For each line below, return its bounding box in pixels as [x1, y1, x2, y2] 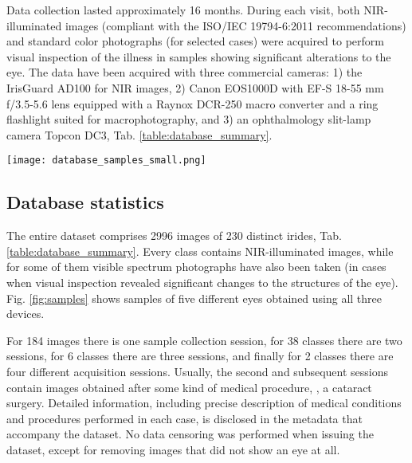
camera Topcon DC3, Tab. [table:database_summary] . [6, 126, 273, 143]
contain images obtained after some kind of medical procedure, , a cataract [6, 379, 372, 395]
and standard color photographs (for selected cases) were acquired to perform [6, 33, 384, 49]
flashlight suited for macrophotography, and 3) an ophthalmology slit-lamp [6, 111, 371, 128]
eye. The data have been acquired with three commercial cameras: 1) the [6, 64, 363, 80]
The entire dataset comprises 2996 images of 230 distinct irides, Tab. [6, 227, 342, 244]
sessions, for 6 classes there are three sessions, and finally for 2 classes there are [6, 347, 394, 364]
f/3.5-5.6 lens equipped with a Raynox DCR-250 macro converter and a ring [6, 95, 379, 112]
